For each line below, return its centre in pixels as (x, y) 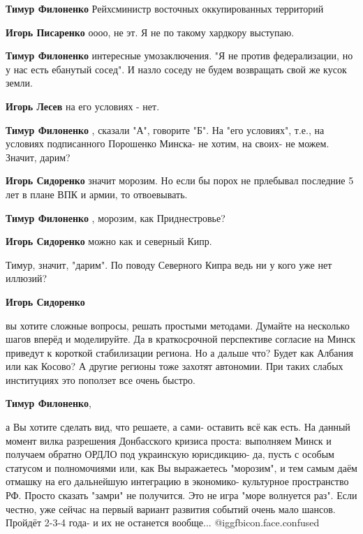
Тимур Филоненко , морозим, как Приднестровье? (116, 217)
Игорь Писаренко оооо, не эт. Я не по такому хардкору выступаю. (150, 32)
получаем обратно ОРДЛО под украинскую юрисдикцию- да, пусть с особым (170, 454)
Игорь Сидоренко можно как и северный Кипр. (109, 241)
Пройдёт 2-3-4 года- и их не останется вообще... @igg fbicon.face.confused (163, 522)
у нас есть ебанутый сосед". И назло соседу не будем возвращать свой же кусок (176, 69)
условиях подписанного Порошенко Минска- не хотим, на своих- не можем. (168, 143)
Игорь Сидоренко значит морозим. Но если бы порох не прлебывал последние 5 (180, 180)
